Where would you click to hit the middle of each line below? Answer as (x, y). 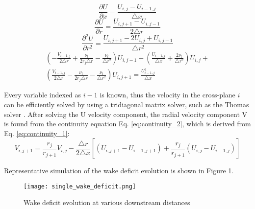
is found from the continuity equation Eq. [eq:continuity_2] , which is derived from (127, 124)
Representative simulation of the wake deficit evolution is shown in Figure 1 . (119, 171)
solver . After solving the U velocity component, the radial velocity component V (126, 114)
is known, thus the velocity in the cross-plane (167, 95)
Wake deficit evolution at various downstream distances (107, 202)
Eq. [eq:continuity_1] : (37, 133)
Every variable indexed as (43, 95)
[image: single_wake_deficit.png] (80, 187)
